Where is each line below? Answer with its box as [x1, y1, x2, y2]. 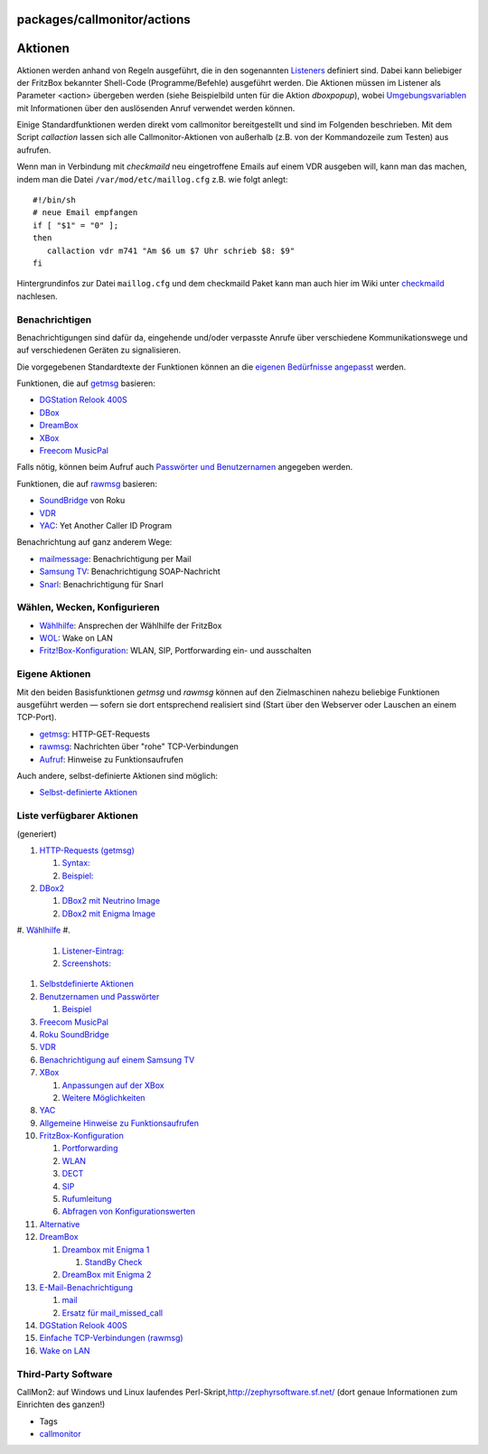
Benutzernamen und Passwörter [39, 990, 160, 1002]
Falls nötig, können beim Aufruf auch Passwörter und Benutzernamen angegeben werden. [16, 462, 353, 473]
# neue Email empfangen [33, 208, 138, 218]
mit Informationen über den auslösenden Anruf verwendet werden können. [16, 102, 296, 113]
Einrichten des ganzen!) [16, 1399, 106, 1410]
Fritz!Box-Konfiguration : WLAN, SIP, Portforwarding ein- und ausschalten [39, 645, 312, 656]
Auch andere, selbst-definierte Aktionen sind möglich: [16, 770, 219, 781]
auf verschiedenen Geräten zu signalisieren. [16, 344, 182, 356]
